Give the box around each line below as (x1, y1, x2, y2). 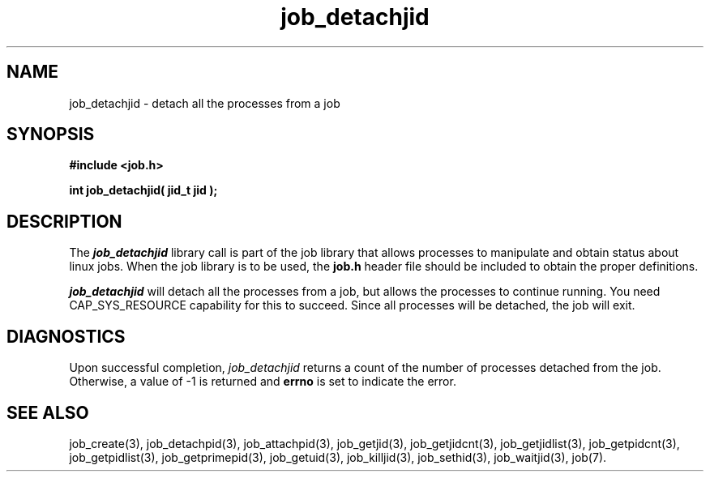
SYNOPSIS (6, 124, 95, 145)
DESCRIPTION (6, 211, 122, 232)
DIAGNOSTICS (6, 326, 126, 347)
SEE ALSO (6, 402, 89, 423)
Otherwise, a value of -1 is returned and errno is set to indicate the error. (69, 374, 456, 389)
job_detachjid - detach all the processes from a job (69, 96, 340, 110)
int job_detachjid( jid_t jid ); (69, 183, 218, 198)
